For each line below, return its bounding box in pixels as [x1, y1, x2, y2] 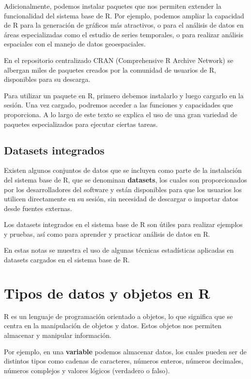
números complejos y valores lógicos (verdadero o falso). [4, 365, 170, 375]
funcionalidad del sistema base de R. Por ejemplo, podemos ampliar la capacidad [4, 10, 244, 20]
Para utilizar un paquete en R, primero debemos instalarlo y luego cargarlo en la [4, 90, 244, 100]
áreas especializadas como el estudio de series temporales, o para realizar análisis [4, 29, 243, 39]
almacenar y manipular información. [4, 330, 111, 340]
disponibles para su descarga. [4, 74, 91, 84]
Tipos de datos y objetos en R [4, 283, 210, 303]
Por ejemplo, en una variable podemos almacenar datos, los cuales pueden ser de [4, 346, 247, 356]
